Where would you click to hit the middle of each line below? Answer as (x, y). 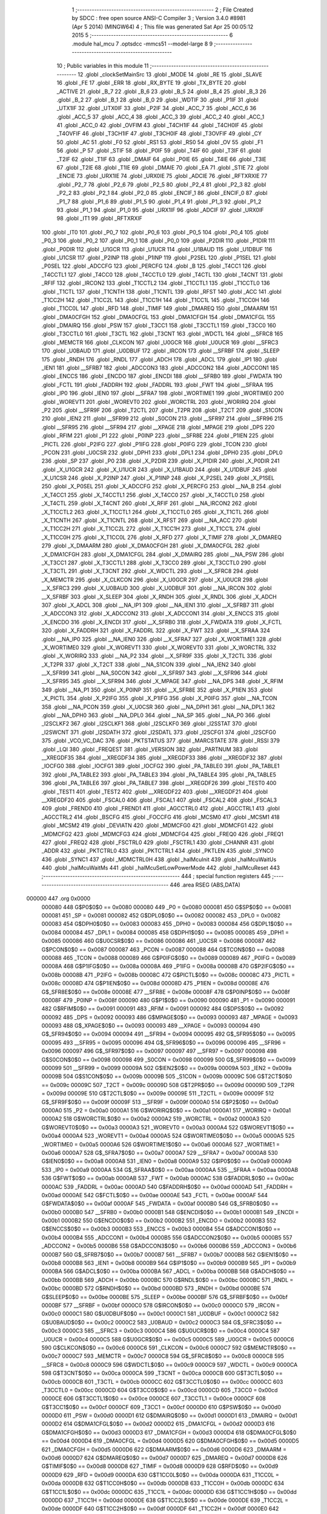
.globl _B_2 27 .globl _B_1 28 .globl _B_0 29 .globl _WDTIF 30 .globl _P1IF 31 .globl (157, 99)
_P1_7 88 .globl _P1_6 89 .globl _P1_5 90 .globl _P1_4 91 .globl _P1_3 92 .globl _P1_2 (159, 201)
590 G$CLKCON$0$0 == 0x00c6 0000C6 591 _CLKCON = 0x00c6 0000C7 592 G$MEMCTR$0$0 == (169, 1347)
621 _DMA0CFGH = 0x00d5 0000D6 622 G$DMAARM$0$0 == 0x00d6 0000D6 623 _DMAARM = (164, 1449)
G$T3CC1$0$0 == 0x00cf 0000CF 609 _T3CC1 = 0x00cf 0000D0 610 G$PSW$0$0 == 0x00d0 (161, 1407)
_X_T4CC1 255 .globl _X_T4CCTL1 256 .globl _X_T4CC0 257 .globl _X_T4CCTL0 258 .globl (153, 495)
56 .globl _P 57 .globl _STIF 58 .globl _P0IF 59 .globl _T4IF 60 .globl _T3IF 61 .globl (159, 151)
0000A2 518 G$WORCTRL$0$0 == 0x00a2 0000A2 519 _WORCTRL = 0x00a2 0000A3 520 (156, 1119)
